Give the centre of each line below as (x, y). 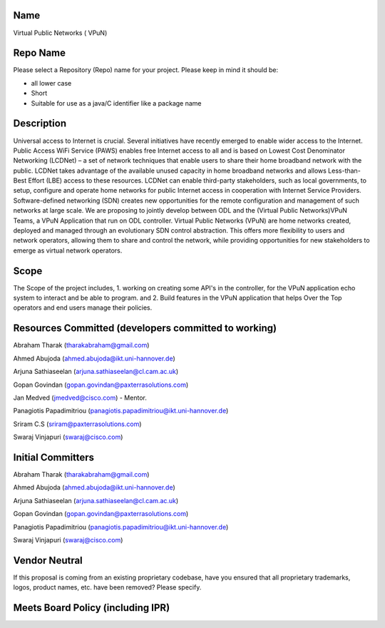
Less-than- (345, 171)
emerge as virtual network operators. (68, 250)
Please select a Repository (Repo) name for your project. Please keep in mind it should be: (145, 70)
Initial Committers (54, 457)
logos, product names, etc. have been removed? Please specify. (107, 587)
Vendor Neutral (48, 560)
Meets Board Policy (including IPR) (92, 608)
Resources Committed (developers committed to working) (145, 328)
